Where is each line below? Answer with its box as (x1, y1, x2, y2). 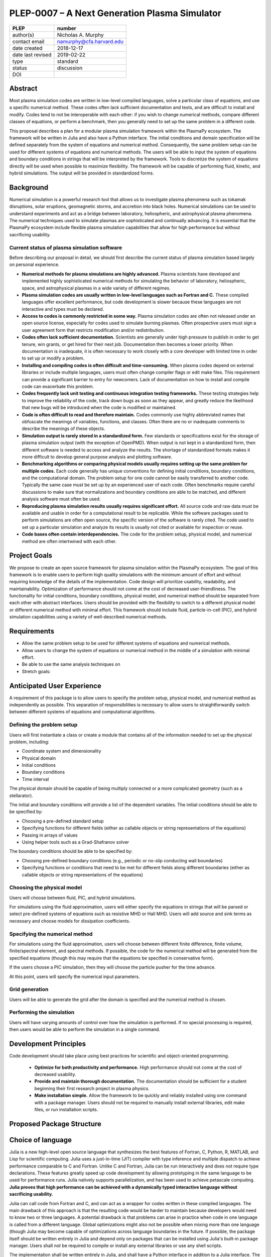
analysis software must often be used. (22, 496, 101, 502)
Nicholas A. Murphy (57, 31, 104, 38)
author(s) (12, 31, 35, 38)
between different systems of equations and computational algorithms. (9, 709, 156, 715)
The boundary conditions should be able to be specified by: (9, 848, 133, 854)
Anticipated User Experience (9, 681, 101, 690)
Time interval (22, 776, 49, 782)
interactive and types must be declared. (22, 306, 104, 312)
